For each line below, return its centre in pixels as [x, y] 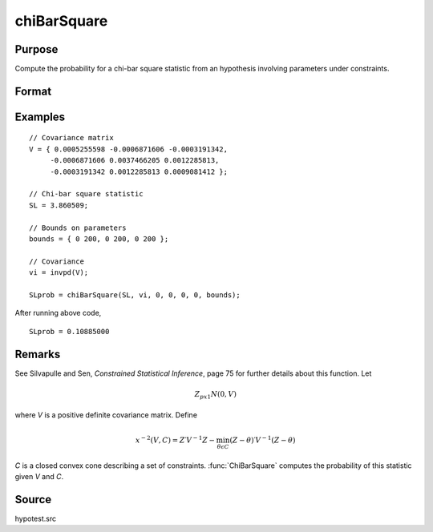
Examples [40, 117]
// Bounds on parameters [78, 228]
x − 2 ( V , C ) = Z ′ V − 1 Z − [175, 439]
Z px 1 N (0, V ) [215, 395]
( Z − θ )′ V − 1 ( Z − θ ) [263, 439]
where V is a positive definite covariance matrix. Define [106, 415]
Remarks [38, 354]
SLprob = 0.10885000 [69, 331]
